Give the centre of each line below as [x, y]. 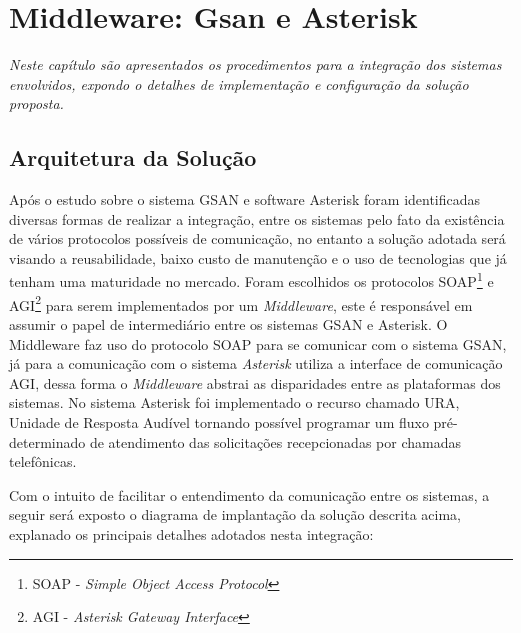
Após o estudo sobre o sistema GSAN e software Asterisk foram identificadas [245, 199]
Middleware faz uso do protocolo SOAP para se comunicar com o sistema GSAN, [258, 343]
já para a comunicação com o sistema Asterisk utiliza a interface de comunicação [256, 363]
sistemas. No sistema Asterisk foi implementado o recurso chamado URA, [234, 402]
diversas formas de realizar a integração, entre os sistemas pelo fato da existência [257, 218]
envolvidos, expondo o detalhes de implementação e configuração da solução [239, 83]
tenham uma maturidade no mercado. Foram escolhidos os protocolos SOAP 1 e [251, 280]
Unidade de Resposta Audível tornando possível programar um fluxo [219, 421]
